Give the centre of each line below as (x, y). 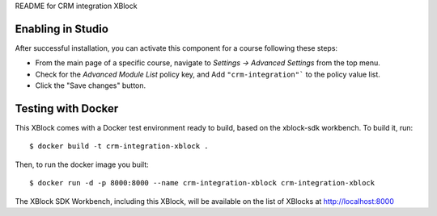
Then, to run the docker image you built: (82, 164)
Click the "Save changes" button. (91, 85)
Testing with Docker (67, 108)
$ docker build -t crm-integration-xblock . (119, 146)
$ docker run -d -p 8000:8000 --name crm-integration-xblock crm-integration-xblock (202, 183)
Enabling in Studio (62, 29)
